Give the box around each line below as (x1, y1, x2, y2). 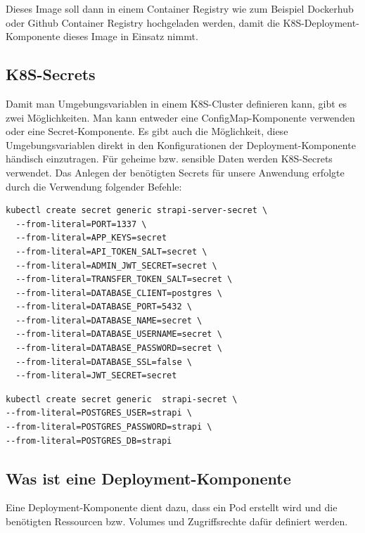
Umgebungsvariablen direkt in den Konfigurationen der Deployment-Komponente (6, 137, 356, 152)
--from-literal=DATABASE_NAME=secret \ (15, 315, 203, 326)
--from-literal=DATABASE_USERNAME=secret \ (15, 329, 222, 340)
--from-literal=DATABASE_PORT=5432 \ (15, 302, 192, 312)
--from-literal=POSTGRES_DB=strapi (6, 435, 172, 446)
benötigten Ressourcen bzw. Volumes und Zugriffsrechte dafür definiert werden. (6, 514, 348, 529)
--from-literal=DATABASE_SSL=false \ (15, 357, 192, 367)
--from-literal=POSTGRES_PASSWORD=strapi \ (6, 422, 212, 432)
